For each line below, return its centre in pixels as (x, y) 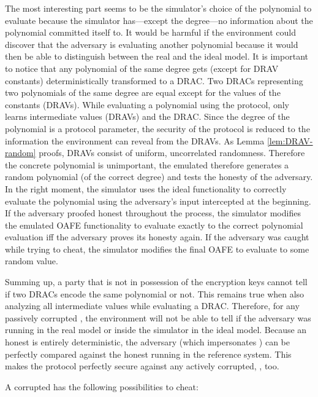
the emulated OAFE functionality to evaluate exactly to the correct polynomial (154, 225)
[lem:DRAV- (290, 140)
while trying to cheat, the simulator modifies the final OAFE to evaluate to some (157, 249)
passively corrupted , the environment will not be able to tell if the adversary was (158, 317)
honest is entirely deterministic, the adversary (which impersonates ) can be (147, 342)
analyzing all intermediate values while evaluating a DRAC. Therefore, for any (152, 306)
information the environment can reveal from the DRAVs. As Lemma (135, 140)
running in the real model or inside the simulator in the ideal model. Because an (156, 330)
